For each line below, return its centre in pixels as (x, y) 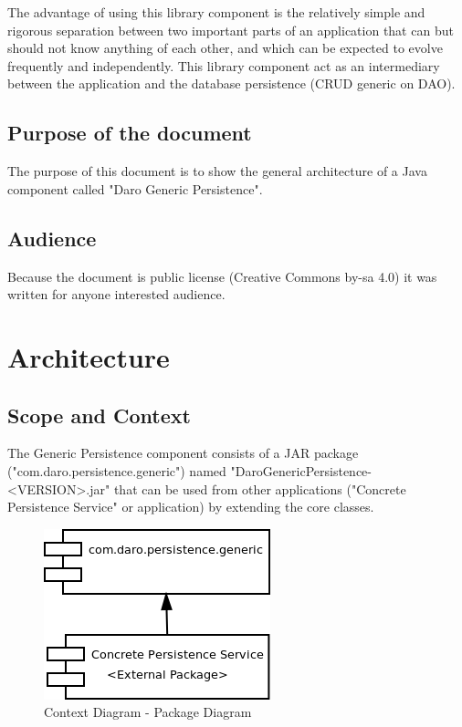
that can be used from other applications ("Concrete (260, 488)
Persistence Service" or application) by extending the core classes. (191, 507)
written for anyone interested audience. (116, 294)
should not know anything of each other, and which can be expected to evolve (225, 48)
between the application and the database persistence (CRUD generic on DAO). (231, 83)
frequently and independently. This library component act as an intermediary (224, 65)
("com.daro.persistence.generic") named (117, 470)
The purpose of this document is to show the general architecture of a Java (217, 171)
